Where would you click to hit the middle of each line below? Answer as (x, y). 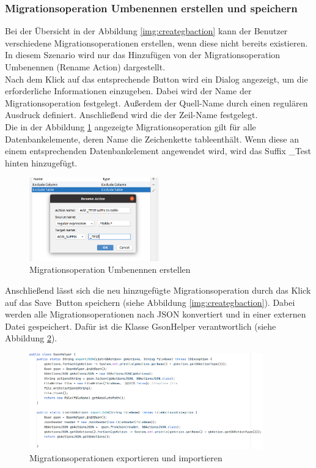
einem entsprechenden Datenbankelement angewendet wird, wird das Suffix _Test (158, 151)
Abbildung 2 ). (31, 338)
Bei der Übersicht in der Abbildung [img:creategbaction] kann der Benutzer (146, 31)
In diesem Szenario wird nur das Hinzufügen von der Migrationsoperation (143, 55)
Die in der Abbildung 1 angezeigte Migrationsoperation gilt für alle (130, 126)
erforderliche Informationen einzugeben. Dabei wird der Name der (128, 91)
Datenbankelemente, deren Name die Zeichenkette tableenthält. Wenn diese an (152, 139)
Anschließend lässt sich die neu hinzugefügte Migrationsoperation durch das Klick (158, 290)
